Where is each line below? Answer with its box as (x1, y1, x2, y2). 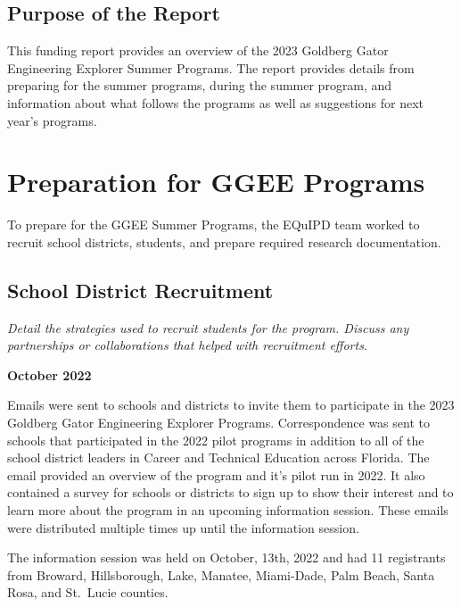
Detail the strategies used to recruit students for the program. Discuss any (7, 318, 409, 337)
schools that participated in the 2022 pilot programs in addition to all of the (7, 430, 424, 449)
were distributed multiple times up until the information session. (7, 518, 359, 536)
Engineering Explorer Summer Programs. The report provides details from (7, 58, 415, 77)
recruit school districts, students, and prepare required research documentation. (7, 232, 441, 251)
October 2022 (7, 365, 92, 384)
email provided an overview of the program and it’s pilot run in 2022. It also (7, 465, 425, 484)
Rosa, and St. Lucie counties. (7, 583, 169, 602)
